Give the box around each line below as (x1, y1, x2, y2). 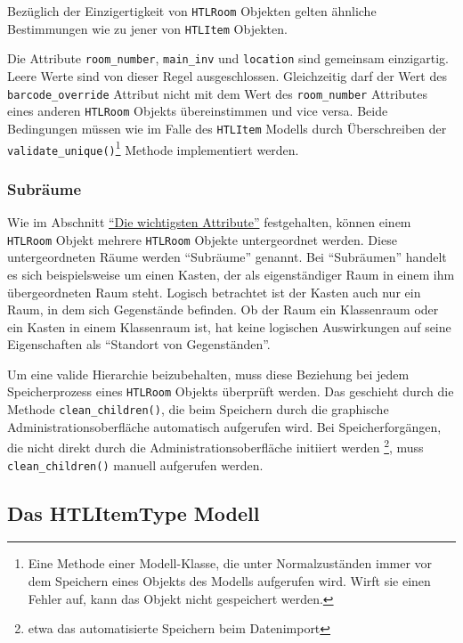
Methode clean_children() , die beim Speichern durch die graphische (7, 400, 389, 419)
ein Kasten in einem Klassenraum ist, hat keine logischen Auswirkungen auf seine (7, 317, 451, 336)
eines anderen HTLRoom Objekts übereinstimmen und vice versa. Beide (7, 102, 388, 120)
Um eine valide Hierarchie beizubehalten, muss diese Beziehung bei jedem (7, 364, 410, 383)
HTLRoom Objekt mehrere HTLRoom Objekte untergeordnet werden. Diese (7, 230, 397, 248)
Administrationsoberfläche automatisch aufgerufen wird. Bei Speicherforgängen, (7, 417, 442, 435)
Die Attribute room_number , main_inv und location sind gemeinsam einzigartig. (7, 49, 449, 68)
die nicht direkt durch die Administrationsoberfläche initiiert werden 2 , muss (7, 435, 424, 457)
